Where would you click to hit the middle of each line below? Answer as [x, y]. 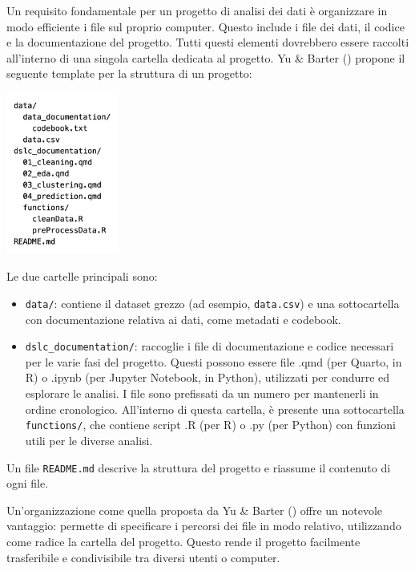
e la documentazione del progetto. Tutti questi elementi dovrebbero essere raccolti [208, 42]
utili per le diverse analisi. [89, 440]
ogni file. [28, 483]
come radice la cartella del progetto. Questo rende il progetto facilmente [183, 541]
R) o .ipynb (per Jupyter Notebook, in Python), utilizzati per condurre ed [207, 377]
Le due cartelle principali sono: [82, 276]
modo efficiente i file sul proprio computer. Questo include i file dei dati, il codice [205, 26]
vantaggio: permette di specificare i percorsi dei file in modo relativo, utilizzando [204, 526]
